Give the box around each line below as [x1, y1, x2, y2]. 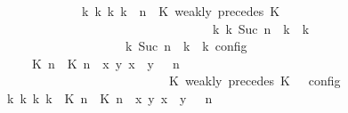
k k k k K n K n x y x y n [6, 88, 213, 107]
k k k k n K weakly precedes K [81, 2, 280, 20]
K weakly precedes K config [168, 71, 341, 90]
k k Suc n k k [212, 19, 310, 37]
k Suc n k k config [125, 36, 247, 55]
